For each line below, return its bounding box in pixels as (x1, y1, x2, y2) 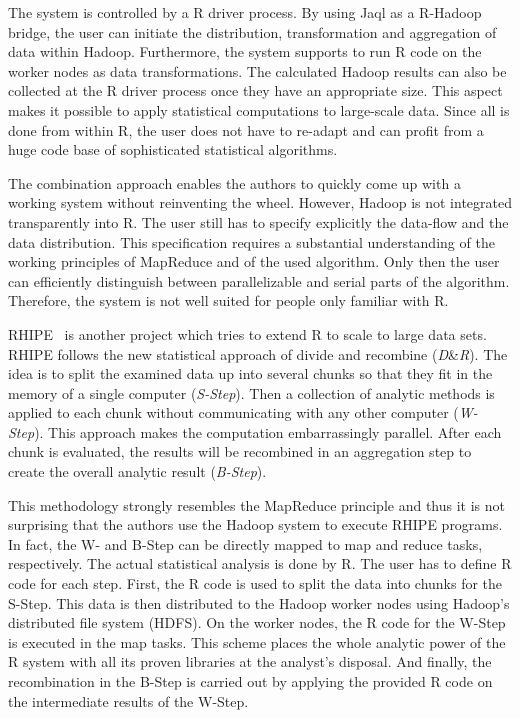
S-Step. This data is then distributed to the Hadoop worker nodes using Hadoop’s (8, 592, 510, 613)
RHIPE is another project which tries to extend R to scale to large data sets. (8, 323, 487, 344)
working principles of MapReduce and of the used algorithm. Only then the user (8, 251, 500, 272)
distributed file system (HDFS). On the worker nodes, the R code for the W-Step (8, 612, 506, 633)
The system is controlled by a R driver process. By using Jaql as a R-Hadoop (8, 2, 482, 22)
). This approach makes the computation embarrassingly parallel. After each (34, 421, 502, 442)
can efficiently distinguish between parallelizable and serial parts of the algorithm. (8, 270, 510, 291)
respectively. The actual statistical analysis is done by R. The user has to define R (8, 553, 512, 574)
